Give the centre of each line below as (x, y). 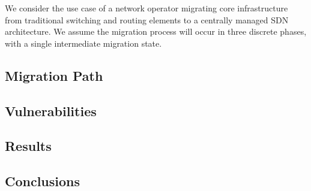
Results (28, 146)
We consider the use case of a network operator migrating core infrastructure (146, 8)
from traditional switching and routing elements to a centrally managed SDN (147, 19)
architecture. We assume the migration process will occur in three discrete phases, (156, 31)
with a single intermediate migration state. (83, 43)
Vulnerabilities (51, 110)
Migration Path (54, 75)
